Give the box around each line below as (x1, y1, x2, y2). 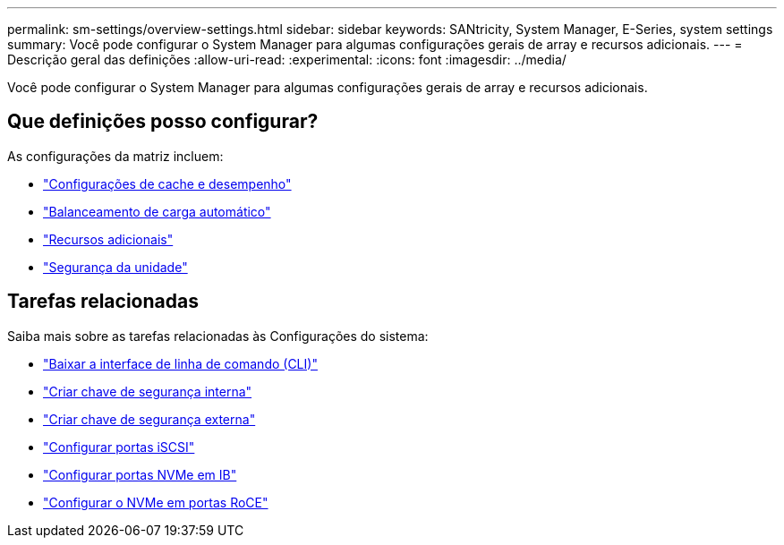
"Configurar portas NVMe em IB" (43, 466, 237, 482)
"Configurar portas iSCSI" (43, 439, 195, 455)
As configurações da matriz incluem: (7, 148, 224, 164)
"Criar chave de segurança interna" (43, 383, 252, 399)
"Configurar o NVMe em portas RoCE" (43, 494, 268, 510)
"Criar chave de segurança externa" (43, 411, 256, 427)
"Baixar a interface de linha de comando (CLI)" (43, 355, 318, 371)
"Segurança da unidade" (43, 259, 188, 275)
